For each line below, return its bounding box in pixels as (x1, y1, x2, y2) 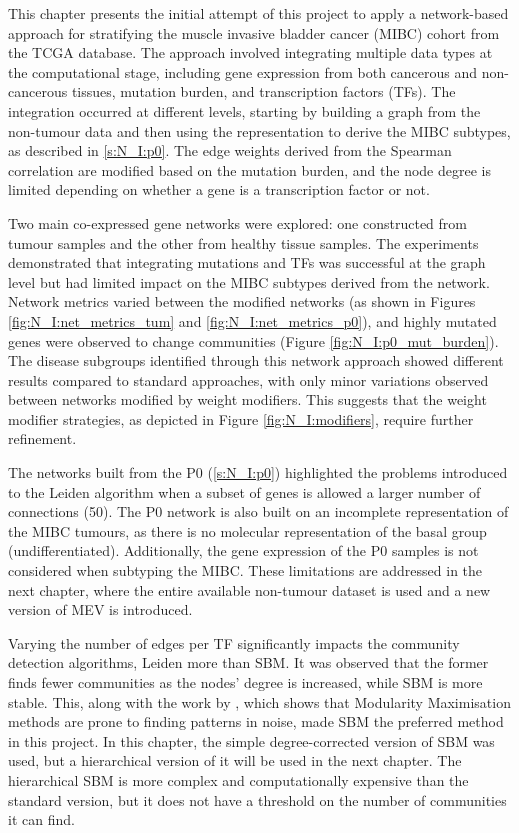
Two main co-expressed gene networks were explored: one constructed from (8, 212, 467, 233)
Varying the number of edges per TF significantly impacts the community (8, 632, 460, 653)
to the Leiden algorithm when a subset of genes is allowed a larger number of (8, 481, 481, 502)
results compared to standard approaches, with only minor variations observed (8, 369, 489, 390)
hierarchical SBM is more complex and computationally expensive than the (8, 769, 469, 790)
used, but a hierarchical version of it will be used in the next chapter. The (8, 750, 462, 771)
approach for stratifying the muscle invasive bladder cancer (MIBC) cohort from (8, 22, 500, 43)
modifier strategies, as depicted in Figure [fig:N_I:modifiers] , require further (8, 408, 474, 429)
